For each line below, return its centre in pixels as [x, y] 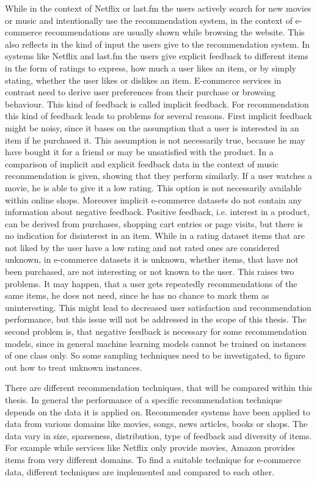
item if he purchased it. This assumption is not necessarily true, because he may [155, 140]
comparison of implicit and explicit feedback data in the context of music [142, 163]
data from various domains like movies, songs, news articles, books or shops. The [156, 424]
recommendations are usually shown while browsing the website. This [175, 32]
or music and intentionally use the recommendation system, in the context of [149, 20]
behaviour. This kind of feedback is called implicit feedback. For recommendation [157, 104]
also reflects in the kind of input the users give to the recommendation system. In [158, 44]
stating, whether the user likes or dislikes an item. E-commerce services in [143, 80]
